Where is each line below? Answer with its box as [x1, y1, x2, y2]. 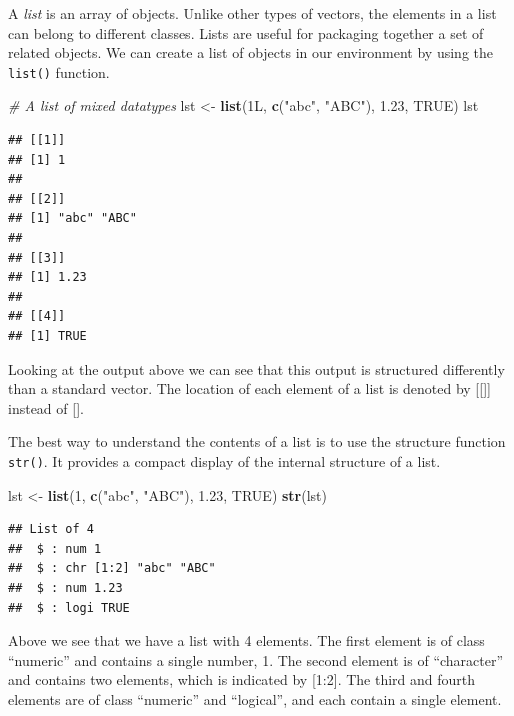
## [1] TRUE [8, 328, 87, 343]
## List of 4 [8, 522, 94, 537]
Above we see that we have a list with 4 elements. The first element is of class [8, 630, 485, 651]
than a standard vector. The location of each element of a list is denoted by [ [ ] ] [8, 378, 491, 399]
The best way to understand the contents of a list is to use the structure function [8, 431, 506, 452]
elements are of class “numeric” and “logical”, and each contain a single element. [8, 688, 502, 709]
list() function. [8, 61, 110, 82]
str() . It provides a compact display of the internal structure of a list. [8, 450, 441, 471]
